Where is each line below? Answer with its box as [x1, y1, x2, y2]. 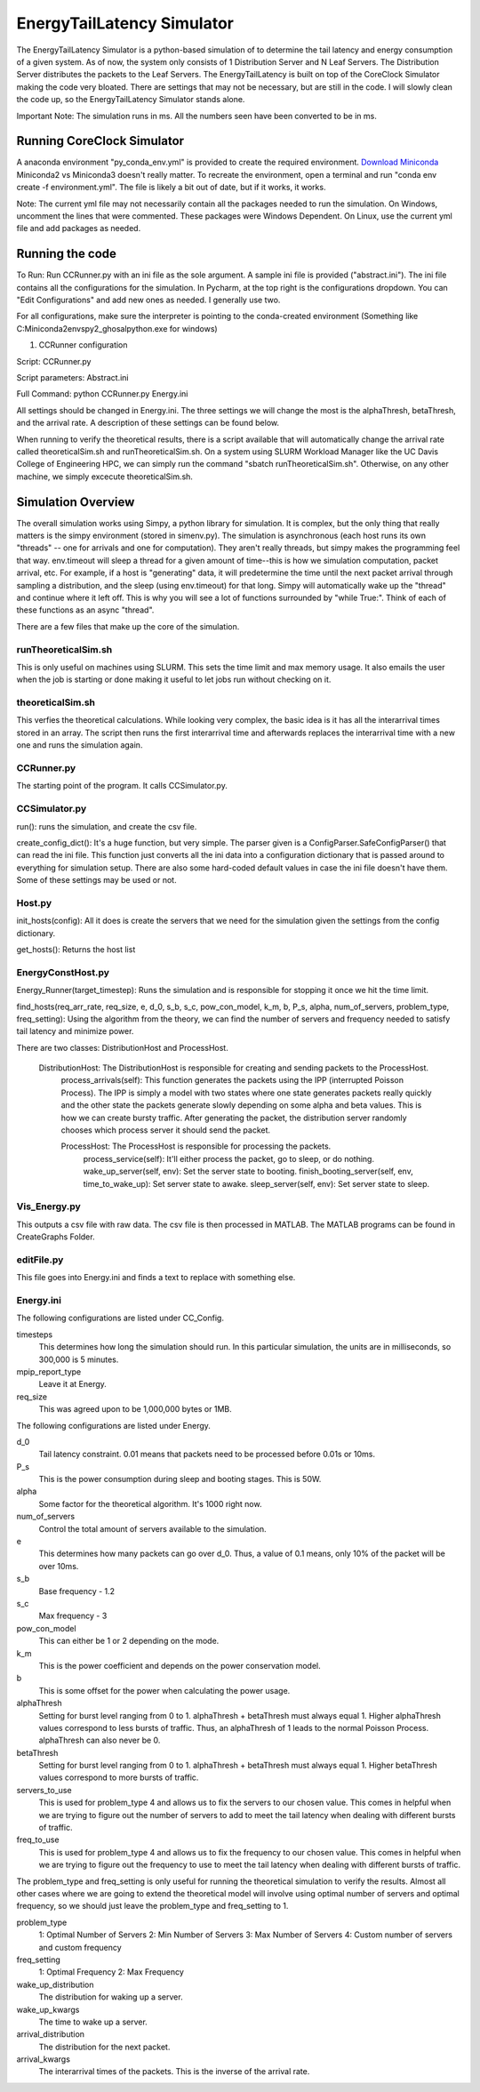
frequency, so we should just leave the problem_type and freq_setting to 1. [16, 1901, 289, 1912]
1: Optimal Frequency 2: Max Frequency [38, 1967, 184, 1977]
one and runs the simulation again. [16, 740, 143, 750]
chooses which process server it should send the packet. [60, 1125, 271, 1135]
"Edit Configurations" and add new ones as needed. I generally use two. [16, 294, 281, 306]
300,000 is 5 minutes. [38, 1354, 119, 1365]
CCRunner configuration [38, 340, 128, 350]
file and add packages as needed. [16, 223, 141, 234]
